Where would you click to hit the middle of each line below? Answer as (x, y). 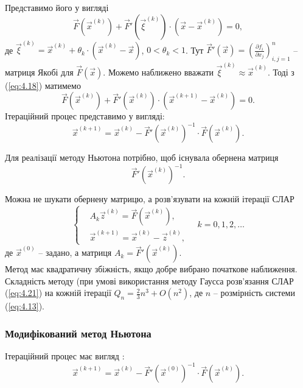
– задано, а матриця (75, 252)
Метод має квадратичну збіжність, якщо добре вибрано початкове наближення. (151, 269)
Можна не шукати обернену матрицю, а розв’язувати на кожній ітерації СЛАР (150, 199)
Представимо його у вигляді (57, 7)
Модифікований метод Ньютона (78, 333)
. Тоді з (281, 72)
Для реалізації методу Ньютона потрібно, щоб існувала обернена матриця (142, 157)
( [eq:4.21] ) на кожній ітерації (58, 293)
